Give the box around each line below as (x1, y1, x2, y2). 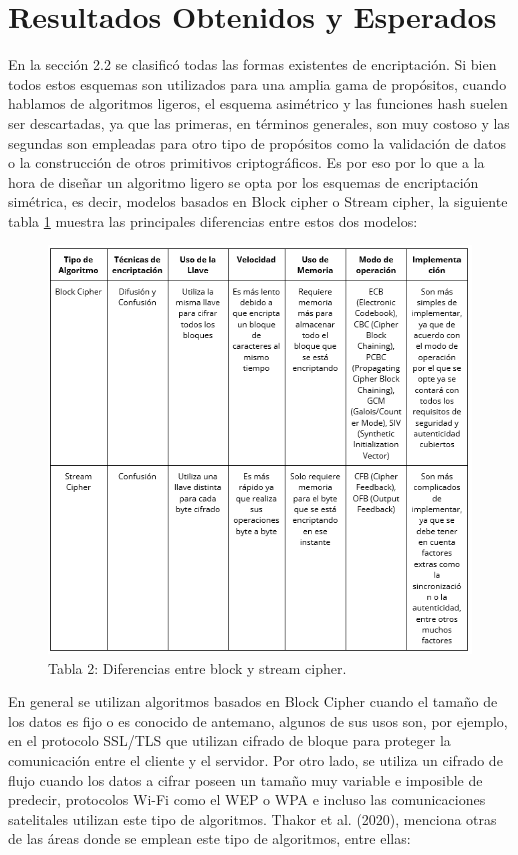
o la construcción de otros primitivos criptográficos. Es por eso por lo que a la (8, 152, 485, 173)
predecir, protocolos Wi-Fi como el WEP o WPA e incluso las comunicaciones (8, 789, 486, 810)
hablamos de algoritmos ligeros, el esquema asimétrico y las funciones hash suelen (8, 93, 508, 114)
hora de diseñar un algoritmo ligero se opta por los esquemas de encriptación (8, 171, 479, 192)
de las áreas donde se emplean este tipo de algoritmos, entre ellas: (8, 828, 411, 849)
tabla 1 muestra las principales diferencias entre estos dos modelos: (8, 210, 418, 231)
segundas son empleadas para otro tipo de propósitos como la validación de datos (8, 132, 507, 153)
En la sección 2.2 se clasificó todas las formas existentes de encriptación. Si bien (8, 54, 497, 75)
